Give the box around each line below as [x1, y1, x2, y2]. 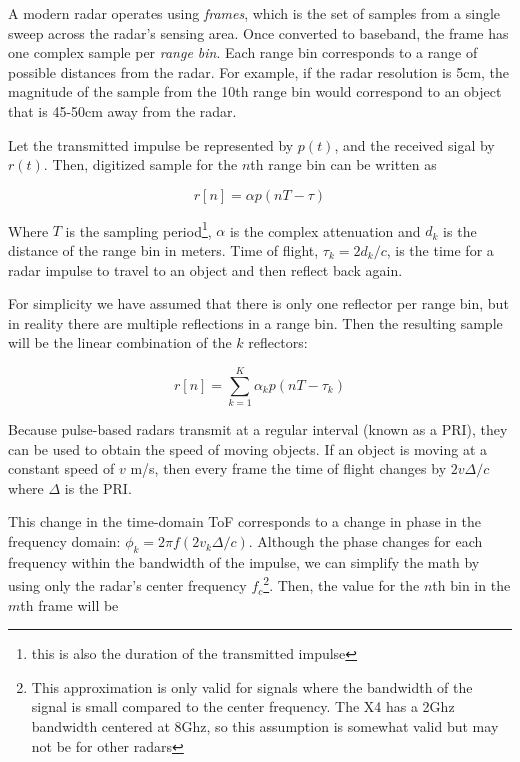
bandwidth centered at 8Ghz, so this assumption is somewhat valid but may [31, 716, 499, 737]
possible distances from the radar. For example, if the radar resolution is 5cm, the [8, 61, 510, 82]
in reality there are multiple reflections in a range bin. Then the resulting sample [8, 312, 503, 333]
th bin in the [432, 575, 511, 596]
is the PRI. [64, 477, 132, 498]
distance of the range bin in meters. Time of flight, [8, 240, 319, 260]
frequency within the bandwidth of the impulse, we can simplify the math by [8, 551, 480, 572]
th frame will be [20, 594, 119, 615]
